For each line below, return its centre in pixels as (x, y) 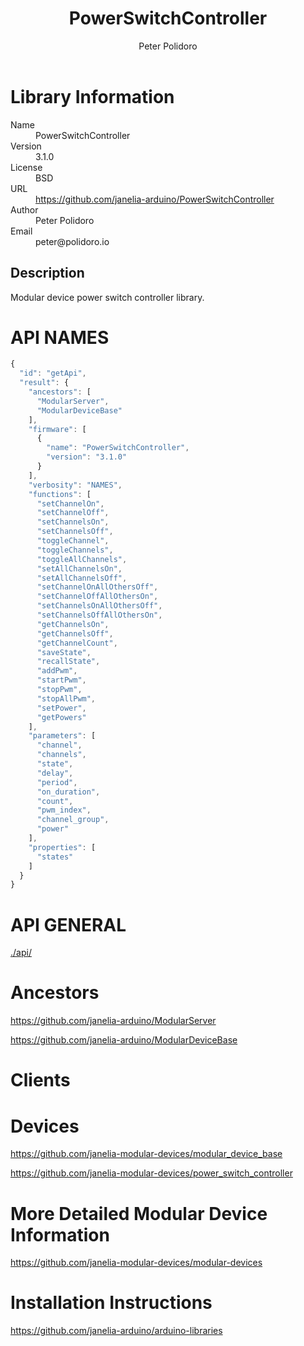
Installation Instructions (111, 1303)
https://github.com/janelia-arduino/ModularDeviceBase (124, 1040)
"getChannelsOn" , (73, 624)
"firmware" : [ (57, 429)
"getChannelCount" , (77, 643)
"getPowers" (61, 717)
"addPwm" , (57, 671)
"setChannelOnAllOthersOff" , (97, 587)
